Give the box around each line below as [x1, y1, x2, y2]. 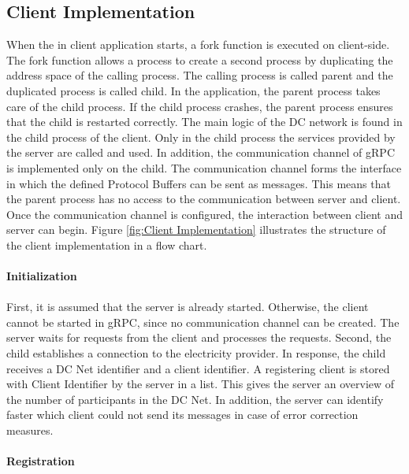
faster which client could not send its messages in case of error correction [6, 406, 359, 423]
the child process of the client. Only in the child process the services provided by [6, 128, 396, 145]
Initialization [6, 268, 77, 284]
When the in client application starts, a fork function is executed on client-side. [6, 36, 390, 53]
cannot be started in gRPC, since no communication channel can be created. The [6, 313, 400, 330]
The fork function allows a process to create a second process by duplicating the [6, 51, 393, 68]
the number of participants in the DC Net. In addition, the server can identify [6, 391, 384, 407]
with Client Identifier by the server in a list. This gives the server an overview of [6, 376, 395, 392]
